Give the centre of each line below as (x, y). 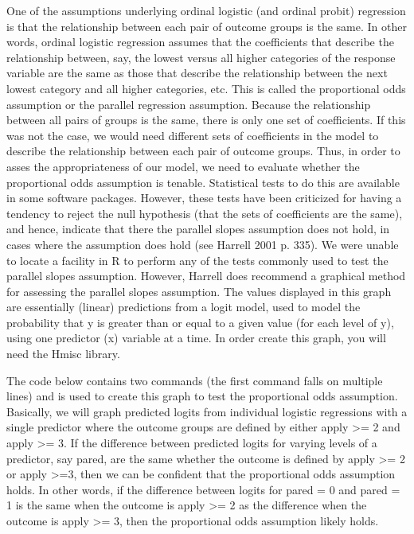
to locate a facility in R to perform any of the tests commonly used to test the (197, 260)
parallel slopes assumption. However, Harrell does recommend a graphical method (206, 276)
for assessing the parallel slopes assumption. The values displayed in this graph (199, 291)
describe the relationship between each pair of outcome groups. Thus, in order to (203, 151)
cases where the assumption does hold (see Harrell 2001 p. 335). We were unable (203, 244)
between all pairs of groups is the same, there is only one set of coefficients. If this (206, 120)
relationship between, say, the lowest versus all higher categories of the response (201, 57)
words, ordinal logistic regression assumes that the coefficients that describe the (200, 42)
